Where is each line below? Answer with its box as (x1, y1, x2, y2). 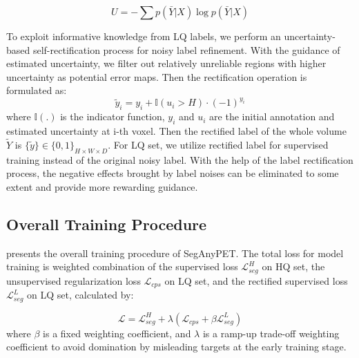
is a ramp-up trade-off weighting (202, 326, 340, 340)
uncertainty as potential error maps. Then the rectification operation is (6, 69, 307, 84)
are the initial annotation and (209, 109, 335, 124)
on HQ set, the (262, 259, 325, 274)
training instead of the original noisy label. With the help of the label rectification (6, 152, 353, 167)
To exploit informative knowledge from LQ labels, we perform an (6, 29, 281, 43)
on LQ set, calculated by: (27, 288, 134, 302)
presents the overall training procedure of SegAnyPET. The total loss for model (6, 245, 344, 260)
